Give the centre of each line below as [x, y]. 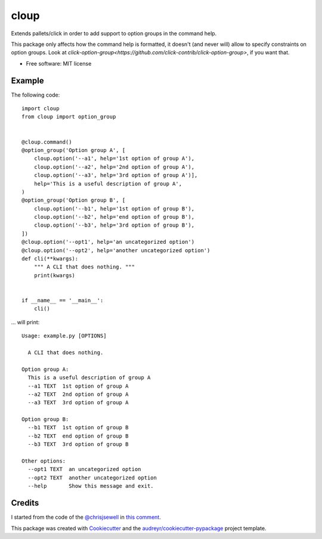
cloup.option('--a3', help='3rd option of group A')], [116, 175]
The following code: [35, 95]
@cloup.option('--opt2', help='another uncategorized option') [116, 250]
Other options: [44, 461]
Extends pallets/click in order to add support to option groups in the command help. [114, 33]
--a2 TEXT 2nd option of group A [78, 394]
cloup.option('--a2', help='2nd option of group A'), [114, 167]
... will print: [25, 322]
